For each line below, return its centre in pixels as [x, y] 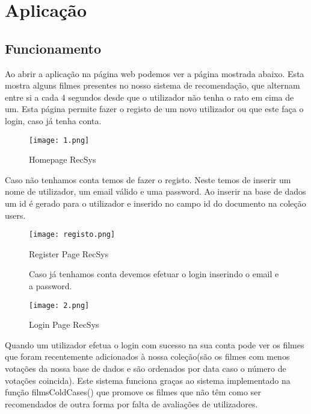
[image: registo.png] [72, 235]
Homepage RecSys [63, 159]
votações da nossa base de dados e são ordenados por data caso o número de [146, 369]
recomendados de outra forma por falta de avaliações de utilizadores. [131, 403]
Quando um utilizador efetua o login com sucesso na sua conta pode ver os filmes [155, 344]
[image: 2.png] [59, 305]
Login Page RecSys [64, 325]
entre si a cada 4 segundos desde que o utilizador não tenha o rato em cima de [149, 97]
